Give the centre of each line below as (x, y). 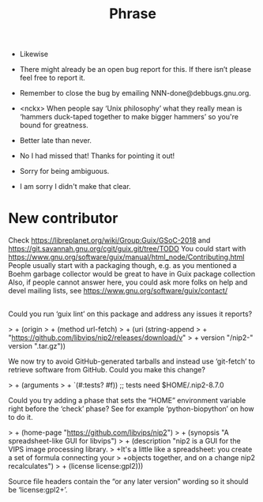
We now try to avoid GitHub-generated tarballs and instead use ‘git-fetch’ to (131, 361)
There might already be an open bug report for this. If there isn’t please (135, 70)
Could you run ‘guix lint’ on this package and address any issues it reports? (130, 314)
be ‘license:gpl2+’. (38, 489)
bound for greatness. (54, 125)
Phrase (133, 14)
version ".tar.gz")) (37, 345)
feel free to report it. (52, 78)
